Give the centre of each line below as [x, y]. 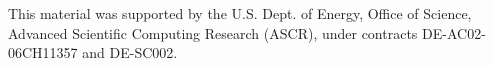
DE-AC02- [454, 32]
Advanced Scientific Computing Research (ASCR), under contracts [213, 32]
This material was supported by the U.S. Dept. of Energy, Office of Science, [240, 13]
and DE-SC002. [130, 52]
